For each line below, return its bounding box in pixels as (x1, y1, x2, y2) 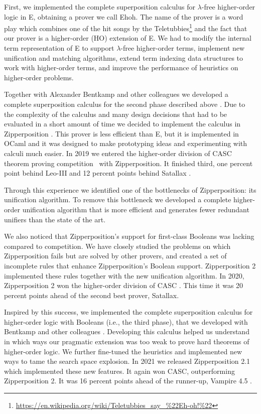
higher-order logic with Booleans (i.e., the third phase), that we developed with (4, 316, 248, 327)
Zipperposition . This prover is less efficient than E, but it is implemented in (4, 128, 239, 139)
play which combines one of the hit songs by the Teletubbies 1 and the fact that (4, 22, 247, 33)
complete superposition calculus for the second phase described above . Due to (4, 99, 245, 109)
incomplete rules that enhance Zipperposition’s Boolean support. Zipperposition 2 (4, 260, 256, 270)
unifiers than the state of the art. (4, 214, 106, 224)
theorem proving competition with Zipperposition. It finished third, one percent (4, 158, 253, 168)
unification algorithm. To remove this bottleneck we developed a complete (4, 194, 231, 205)
